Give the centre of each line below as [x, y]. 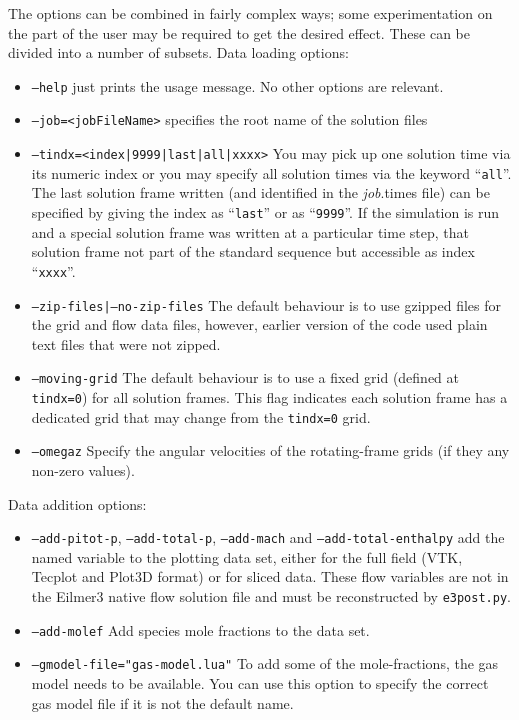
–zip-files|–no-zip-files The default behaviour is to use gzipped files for [266, 304]
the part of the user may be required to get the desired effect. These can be [239, 32]
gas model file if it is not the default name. [162, 702]
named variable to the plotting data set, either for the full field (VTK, [247, 556]
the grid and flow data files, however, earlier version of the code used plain [259, 324]
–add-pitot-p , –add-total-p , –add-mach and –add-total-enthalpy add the [268, 537]
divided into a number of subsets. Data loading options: [178, 52]
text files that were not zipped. [126, 343]
